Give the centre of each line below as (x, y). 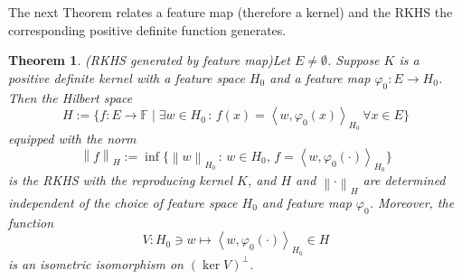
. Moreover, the (412, 202)
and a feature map (320, 77)
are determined (404, 180)
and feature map (306, 202)
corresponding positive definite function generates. (147, 29)
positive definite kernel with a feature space (127, 77)
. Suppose (353, 60)
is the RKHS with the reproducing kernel (121, 180)
